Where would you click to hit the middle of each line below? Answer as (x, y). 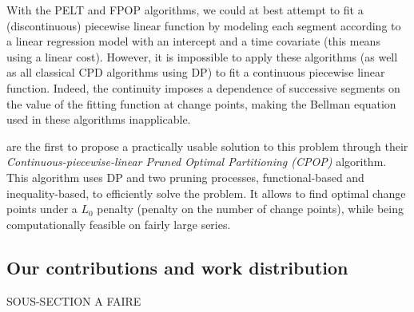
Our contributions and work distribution (177, 267)
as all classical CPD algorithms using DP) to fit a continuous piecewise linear (196, 72)
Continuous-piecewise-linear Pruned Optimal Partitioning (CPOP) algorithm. (197, 162)
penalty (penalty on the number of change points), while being (250, 209)
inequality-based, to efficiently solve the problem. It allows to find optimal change (206, 193)
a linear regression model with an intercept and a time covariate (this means (193, 41)
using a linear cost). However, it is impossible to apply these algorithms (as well (202, 56)
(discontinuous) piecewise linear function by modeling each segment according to (204, 25)
